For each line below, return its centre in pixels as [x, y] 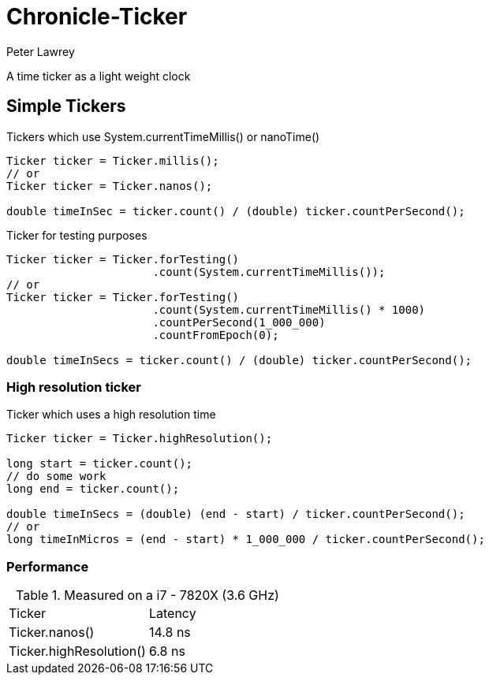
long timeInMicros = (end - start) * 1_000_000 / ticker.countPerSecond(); [246, 540]
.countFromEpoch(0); [216, 335]
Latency [172, 614]
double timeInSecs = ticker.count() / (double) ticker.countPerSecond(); [239, 360]
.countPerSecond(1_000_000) [239, 322]
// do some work [56, 476]
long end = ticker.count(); [93, 489]
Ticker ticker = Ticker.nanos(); [110, 186]
